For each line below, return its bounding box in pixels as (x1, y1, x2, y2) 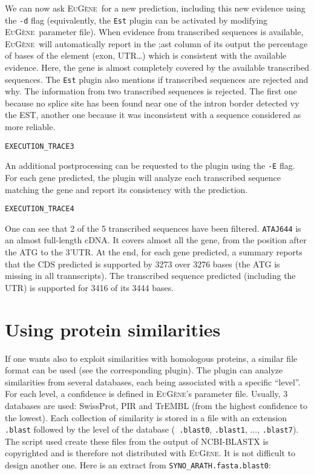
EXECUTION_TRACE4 (5, 205, 74, 214)
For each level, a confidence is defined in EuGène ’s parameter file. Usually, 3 (5, 387, 288, 400)
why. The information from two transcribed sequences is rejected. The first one (5, 85, 297, 97)
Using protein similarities (5, 316, 221, 341)
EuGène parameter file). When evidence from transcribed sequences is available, (5, 25, 304, 38)
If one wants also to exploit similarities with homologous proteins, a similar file (5, 352, 298, 364)
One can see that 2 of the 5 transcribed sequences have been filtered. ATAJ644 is (5, 221, 301, 234)
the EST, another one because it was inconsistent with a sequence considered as (5, 108, 301, 121)
